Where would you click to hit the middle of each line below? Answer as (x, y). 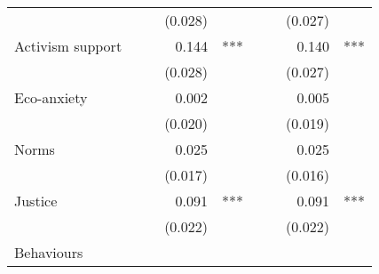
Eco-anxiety (51, 97)
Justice (36, 201)
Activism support (68, 46)
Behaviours (49, 252)
